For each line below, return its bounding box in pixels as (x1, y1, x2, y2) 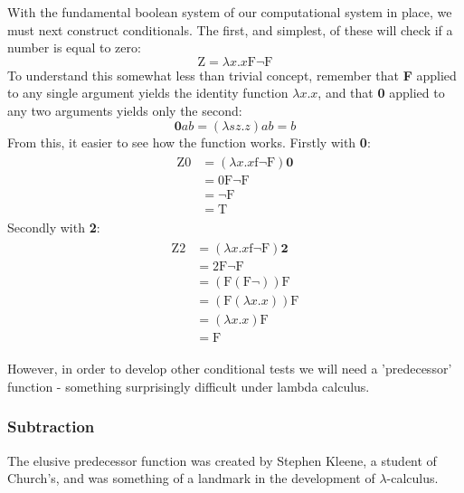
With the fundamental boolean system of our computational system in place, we (7, 3, 452, 21)
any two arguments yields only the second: (7, 100, 242, 119)
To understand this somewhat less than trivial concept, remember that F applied (7, 65, 457, 84)
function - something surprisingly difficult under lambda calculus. (7, 376, 370, 395)
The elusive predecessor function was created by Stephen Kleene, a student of (7, 450, 437, 469)
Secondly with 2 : (7, 218, 100, 237)
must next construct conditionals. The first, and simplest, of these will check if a (7, 20, 453, 39)
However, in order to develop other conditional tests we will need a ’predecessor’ (7, 359, 452, 378)
